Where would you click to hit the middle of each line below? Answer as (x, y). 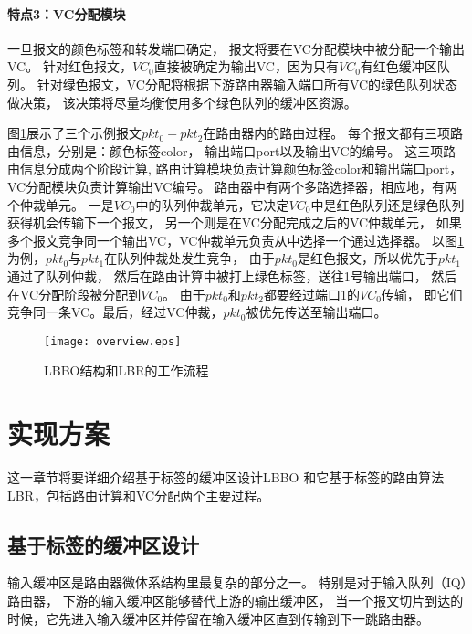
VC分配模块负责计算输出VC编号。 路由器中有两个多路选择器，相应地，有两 (233, 186)
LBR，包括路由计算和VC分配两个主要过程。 (139, 495)
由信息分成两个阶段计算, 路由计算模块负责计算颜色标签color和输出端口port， (235, 169)
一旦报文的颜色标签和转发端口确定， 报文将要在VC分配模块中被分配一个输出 (236, 48)
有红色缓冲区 (399, 66)
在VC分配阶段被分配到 (74, 294)
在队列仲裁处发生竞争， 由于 (189, 258)
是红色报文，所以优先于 (367, 258)
